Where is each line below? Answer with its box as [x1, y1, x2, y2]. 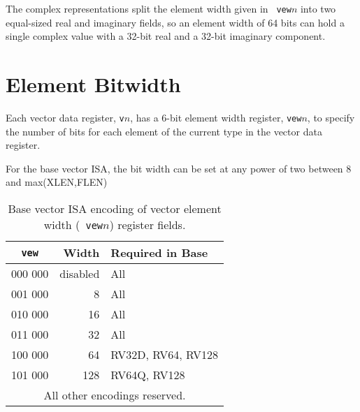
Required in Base [110, 244, 208, 260]
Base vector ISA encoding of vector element [8, 200, 222, 216]
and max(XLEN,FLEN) [6, 175, 108, 189]
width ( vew [43, 216, 103, 233]
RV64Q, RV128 [110, 367, 185, 383]
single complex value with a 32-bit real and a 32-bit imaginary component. [6, 29, 326, 43]
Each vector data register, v [6, 110, 124, 124]
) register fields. [109, 216, 186, 233]
